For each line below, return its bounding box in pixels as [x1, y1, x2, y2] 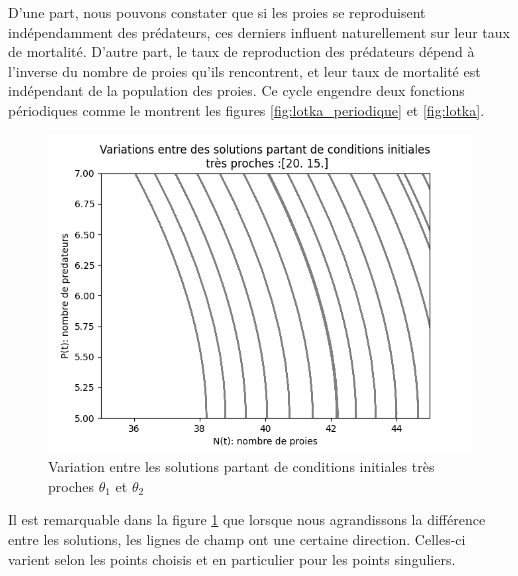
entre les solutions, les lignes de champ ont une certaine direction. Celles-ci [8, 528, 466, 549]
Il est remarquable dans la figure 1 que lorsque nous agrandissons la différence [8, 509, 486, 530]
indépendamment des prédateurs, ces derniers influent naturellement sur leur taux [8, 21, 510, 42]
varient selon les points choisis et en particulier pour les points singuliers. [8, 548, 456, 569]
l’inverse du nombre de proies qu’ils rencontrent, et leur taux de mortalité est [8, 60, 481, 81]
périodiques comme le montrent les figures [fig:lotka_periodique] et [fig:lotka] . [8, 99, 485, 120]
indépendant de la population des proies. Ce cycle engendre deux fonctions [8, 80, 465, 101]
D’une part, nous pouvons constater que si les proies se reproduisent [8, 2, 426, 22]
